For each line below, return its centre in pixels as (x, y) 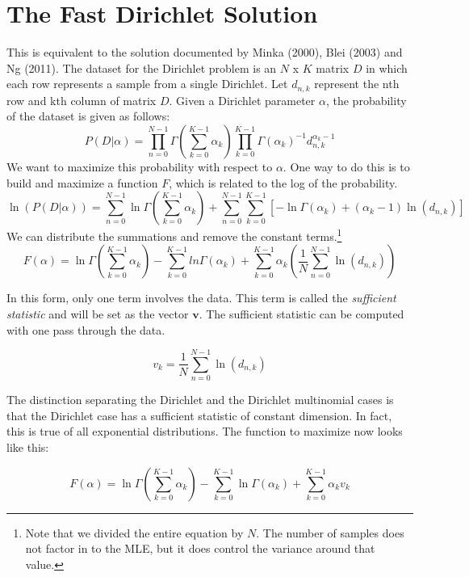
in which (387, 67)
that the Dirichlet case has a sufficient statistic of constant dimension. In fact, (199, 415)
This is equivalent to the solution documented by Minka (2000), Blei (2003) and (205, 52)
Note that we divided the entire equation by (134, 532)
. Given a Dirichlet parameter (242, 100)
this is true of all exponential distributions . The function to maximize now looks (205, 431)
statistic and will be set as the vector (98, 313)
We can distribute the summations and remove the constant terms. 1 (174, 235)
